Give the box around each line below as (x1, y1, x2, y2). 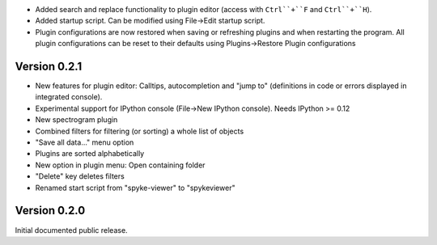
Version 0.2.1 (15, 59, 83, 73)
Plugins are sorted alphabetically (35, 149, 145, 158)
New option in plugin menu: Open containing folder (35, 160, 206, 170)
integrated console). (35, 92, 103, 102)
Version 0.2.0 (15, 204, 86, 218)
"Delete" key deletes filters (35, 171, 125, 181)
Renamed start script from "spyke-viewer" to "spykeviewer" (35, 183, 235, 192)
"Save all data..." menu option (35, 137, 134, 147)
